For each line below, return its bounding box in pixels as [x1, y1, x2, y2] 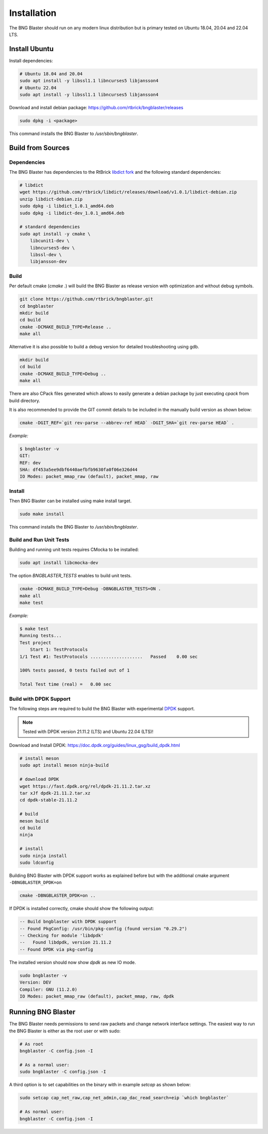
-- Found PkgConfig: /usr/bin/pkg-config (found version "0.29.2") [19, 926, 188, 932]
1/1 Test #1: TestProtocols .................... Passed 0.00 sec [19, 654, 198, 660]
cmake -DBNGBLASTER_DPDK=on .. [19, 893, 96, 898]
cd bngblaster [19, 303, 54, 309]
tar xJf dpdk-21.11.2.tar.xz [19, 791, 91, 796]
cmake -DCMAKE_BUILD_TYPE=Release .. [19, 324, 112, 330]
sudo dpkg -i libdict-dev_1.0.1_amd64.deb [19, 210, 125, 216]
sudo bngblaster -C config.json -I [19, 1069, 106, 1074]
